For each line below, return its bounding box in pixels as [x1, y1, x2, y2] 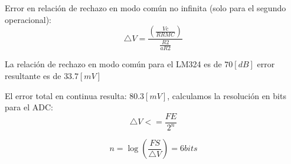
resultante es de [5, 70, 61, 81]
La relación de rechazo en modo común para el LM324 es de [5, 58, 222, 70]
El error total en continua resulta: [5, 89, 127, 101]
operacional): [5, 13, 52, 25]
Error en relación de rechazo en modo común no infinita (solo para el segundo [5, 2, 286, 14]
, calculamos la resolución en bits [167, 89, 286, 101]
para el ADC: [5, 101, 53, 113]
